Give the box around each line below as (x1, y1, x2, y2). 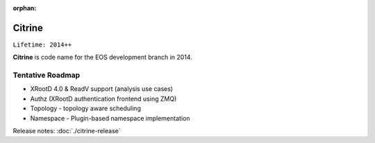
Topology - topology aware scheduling (30, 104, 142, 112)
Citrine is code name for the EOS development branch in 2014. (12, 53, 192, 62)
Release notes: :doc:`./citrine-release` (12, 127, 121, 135)
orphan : (12, 4, 37, 12)
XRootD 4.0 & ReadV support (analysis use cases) (30, 85, 174, 93)
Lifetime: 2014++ (12, 40, 72, 49)
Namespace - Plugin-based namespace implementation (30, 114, 190, 122)
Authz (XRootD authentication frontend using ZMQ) (30, 94, 177, 103)
